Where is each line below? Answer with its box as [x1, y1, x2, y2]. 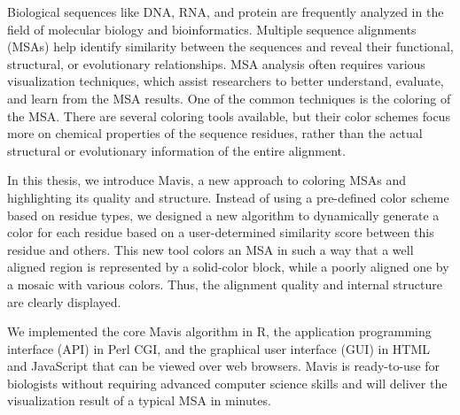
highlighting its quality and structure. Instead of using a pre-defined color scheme [7, 188, 449, 206]
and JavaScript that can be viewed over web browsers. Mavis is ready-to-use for [7, 357, 441, 375]
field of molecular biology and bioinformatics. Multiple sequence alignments [7, 19, 417, 38]
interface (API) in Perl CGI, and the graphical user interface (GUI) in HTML [7, 339, 431, 357]
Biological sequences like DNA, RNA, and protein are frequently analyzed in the [7, 3, 444, 20]
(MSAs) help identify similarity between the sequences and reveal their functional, [7, 37, 454, 56]
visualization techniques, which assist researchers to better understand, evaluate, [7, 72, 444, 90]
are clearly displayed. [7, 292, 121, 311]
